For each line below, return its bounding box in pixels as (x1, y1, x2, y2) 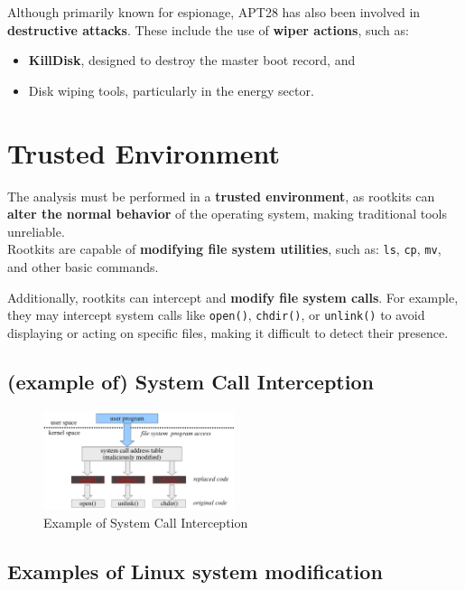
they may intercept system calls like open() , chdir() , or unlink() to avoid (7, 305, 425, 324)
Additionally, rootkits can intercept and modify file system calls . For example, (7, 287, 459, 306)
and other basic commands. (7, 257, 159, 276)
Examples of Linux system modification (7, 557, 383, 585)
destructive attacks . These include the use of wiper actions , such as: (7, 20, 409, 39)
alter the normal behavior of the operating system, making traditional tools (7, 204, 447, 223)
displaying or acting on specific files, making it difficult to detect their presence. (7, 323, 449, 342)
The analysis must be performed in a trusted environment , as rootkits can (7, 186, 435, 205)
